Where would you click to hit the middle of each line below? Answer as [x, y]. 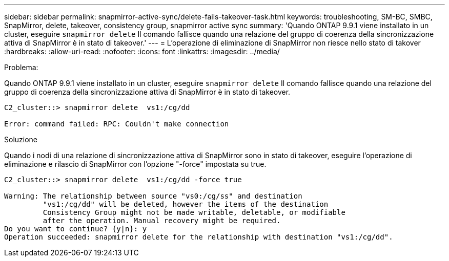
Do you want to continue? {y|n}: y [76, 229]
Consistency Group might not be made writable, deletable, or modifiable [194, 212]
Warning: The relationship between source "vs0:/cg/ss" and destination [153, 196]
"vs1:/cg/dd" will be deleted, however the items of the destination [186, 204]
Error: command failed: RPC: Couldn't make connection [117, 124]
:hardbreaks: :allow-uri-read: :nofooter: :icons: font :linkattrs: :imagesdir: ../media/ [142, 51]
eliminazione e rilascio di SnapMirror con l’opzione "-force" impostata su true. [135, 164]
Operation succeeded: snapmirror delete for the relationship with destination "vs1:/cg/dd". [199, 237]
